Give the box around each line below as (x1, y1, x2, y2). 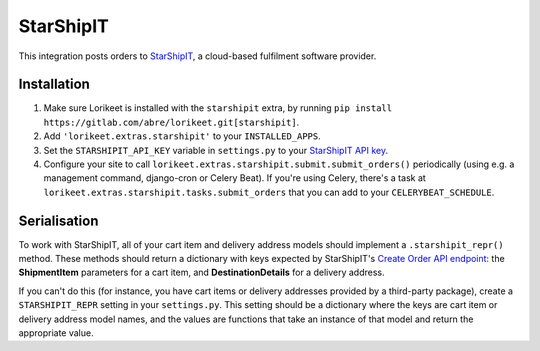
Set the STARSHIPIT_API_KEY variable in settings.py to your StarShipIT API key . (43, 144, 389, 156)
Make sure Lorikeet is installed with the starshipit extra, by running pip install (43, 102, 393, 114)
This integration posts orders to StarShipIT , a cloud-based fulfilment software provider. (18, 50, 377, 62)
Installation (18, 76, 90, 93)
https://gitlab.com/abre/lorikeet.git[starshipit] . (43, 116, 300, 128)
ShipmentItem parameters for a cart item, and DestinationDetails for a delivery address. (18, 266, 385, 279)
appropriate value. (18, 327, 94, 339)
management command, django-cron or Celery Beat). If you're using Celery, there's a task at (43, 172, 427, 184)
